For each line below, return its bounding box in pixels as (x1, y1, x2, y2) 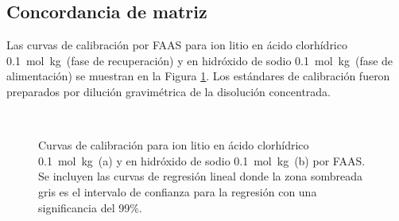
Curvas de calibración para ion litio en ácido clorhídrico (38, 137, 309, 153)
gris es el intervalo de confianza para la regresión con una (38, 183, 317, 200)
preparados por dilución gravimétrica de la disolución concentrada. (6, 83, 331, 99)
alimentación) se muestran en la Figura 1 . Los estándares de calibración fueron (6, 68, 390, 84)
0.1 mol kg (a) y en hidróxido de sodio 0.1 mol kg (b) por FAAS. (38, 152, 366, 169)
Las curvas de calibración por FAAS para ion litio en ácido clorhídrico (6, 37, 347, 53)
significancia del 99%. (38, 199, 142, 215)
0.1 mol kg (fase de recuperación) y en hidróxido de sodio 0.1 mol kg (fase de (6, 52, 393, 68)
